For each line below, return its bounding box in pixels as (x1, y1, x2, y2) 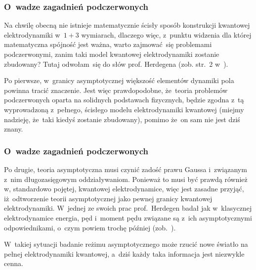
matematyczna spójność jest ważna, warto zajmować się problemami (4, 39, 212, 49)
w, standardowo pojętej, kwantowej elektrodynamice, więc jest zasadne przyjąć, (4, 183, 244, 194)
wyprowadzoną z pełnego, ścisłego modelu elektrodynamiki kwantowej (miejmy (4, 104, 244, 114)
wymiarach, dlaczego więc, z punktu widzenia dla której (81, 29, 252, 40)
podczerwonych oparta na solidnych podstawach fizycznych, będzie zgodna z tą (4, 94, 244, 105)
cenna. (4, 258, 23, 269)
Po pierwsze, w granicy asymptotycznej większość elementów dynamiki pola (4, 75, 234, 86)
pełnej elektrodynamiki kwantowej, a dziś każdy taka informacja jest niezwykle (4, 248, 245, 259)
